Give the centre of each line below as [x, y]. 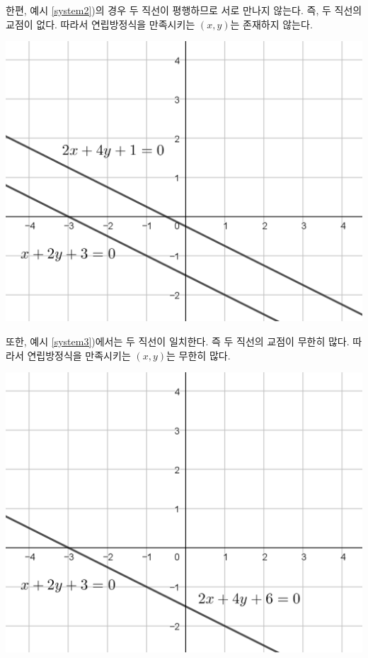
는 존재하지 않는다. [271, 24]
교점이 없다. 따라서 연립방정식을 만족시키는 [100, 24]
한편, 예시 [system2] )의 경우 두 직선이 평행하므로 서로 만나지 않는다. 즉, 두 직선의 [184, 10]
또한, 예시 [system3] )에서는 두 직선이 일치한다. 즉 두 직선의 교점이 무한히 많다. [178, 341]
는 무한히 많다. [199, 355]
